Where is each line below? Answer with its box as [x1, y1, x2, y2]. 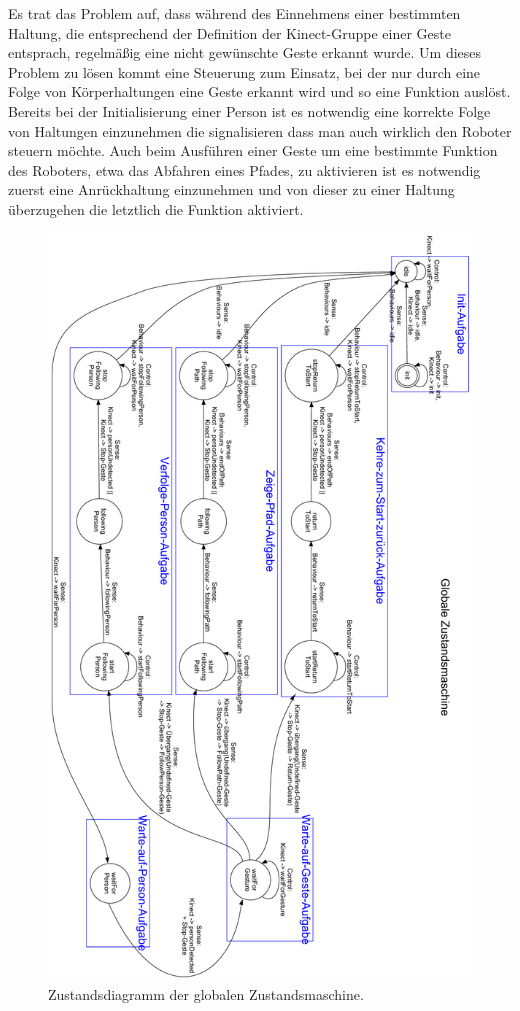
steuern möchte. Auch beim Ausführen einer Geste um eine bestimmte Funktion [8, 140, 498, 161]
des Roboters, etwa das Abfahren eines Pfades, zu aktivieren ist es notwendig [8, 159, 481, 180]
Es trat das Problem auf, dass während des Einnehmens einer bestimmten [8, 3, 461, 23]
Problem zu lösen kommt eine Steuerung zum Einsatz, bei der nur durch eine [8, 61, 481, 82]
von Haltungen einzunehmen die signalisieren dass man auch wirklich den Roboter [8, 120, 512, 141]
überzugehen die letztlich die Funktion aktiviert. [8, 198, 304, 219]
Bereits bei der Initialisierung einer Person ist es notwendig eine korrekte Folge [8, 100, 491, 121]
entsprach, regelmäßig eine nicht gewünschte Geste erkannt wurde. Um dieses [8, 42, 482, 63]
